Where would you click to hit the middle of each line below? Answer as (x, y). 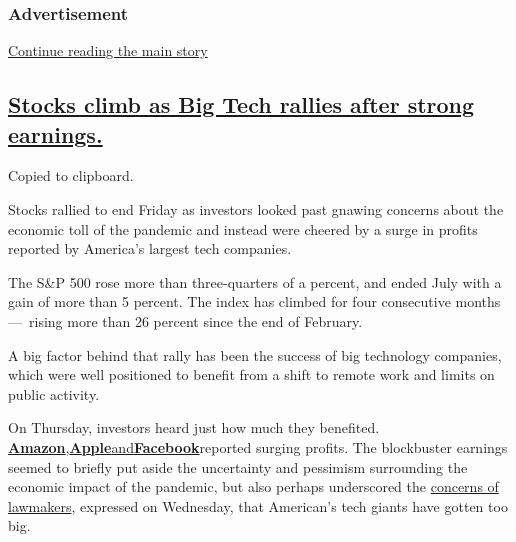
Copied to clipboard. (71, 175)
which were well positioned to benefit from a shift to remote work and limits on (251, 374)
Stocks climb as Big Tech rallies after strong (241, 104)
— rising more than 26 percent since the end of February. (185, 320)
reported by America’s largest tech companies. (150, 248)
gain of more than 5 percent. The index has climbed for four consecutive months (254, 301)
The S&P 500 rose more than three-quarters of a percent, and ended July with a (255, 281)
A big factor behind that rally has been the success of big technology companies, (255, 354)
